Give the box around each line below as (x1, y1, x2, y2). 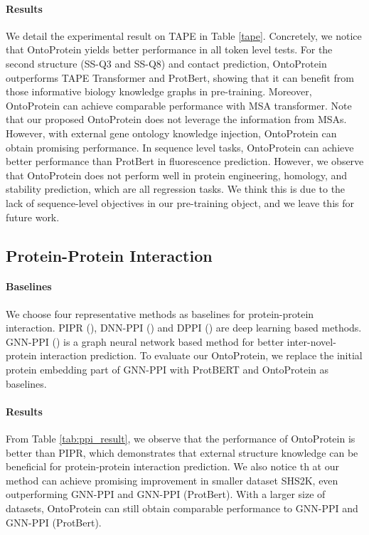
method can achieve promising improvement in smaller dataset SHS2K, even (6, 472, 338, 487)
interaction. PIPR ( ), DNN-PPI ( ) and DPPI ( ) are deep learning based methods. (6, 320, 362, 335)
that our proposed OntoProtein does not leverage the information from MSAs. (6, 112, 347, 127)
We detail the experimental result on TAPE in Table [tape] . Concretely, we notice (6, 28, 362, 43)
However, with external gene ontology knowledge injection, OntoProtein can (6, 125, 337, 140)
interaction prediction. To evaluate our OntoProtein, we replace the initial (40, 348, 363, 363)
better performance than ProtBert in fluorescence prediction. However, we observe (6, 154, 364, 169)
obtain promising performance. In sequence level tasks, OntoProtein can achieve (6, 139, 354, 154)
